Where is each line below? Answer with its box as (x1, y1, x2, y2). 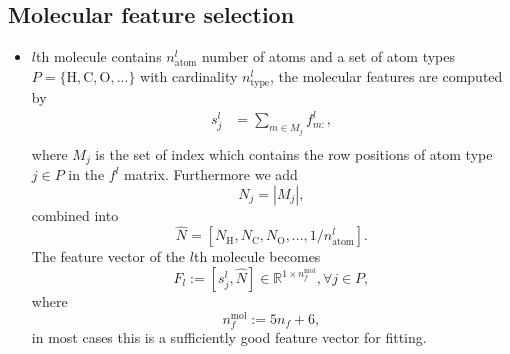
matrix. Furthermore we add (124, 164, 298, 184)
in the (68, 164, 105, 184)
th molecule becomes (193, 246, 321, 267)
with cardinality (140, 65, 238, 86)
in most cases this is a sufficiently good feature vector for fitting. (31, 326, 427, 347)
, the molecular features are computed (269, 65, 503, 86)
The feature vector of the (31, 246, 186, 267)
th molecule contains (35, 46, 162, 67)
